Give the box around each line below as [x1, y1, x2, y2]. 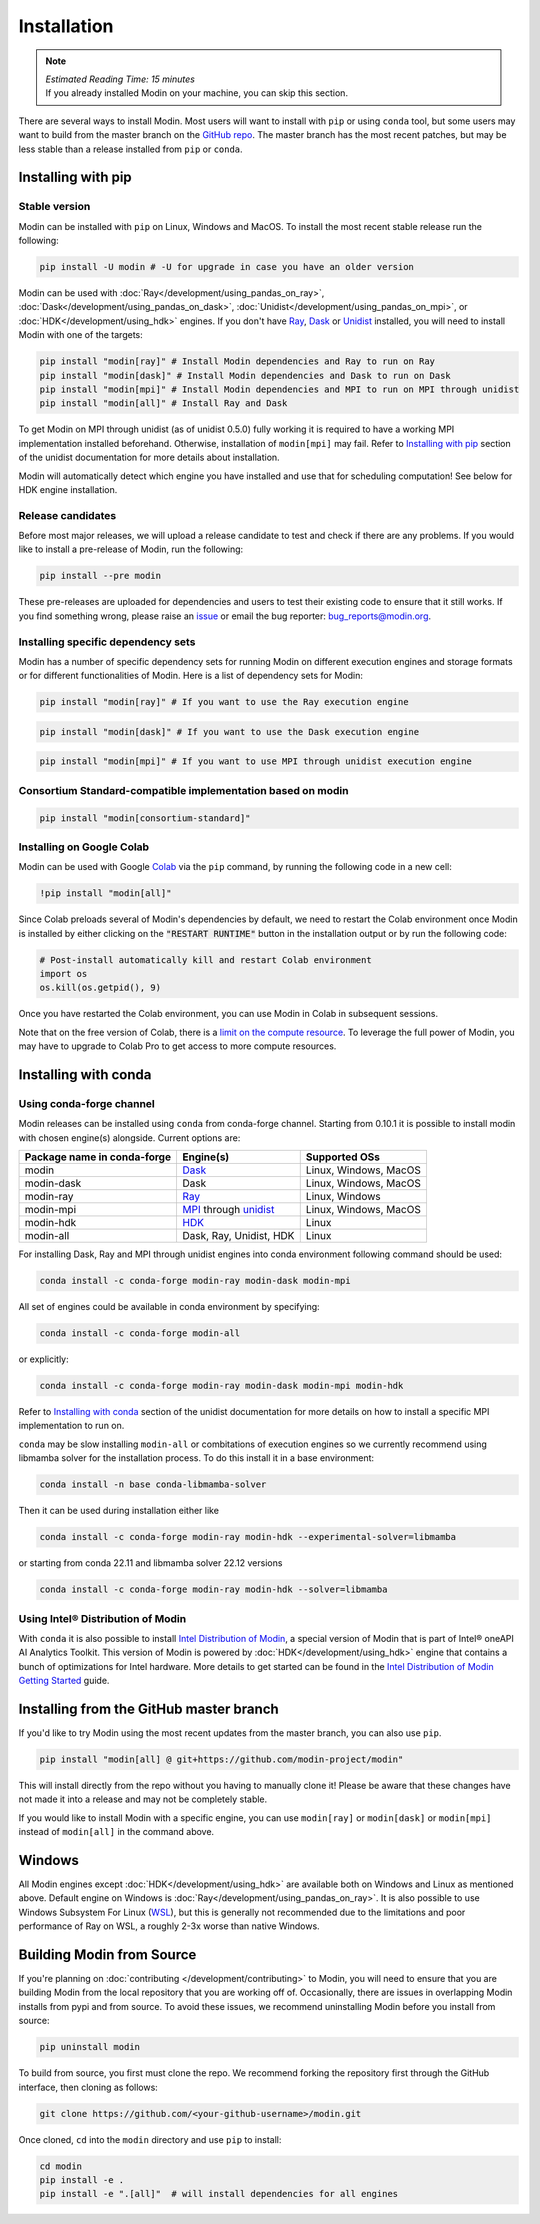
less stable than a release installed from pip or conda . [18, 143, 244, 155]
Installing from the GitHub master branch [18, 1700, 279, 1717]
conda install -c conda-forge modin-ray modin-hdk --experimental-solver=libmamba [39, 1531, 457, 1543]
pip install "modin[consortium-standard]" [39, 812, 251, 824]
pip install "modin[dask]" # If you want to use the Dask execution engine [39, 726, 420, 737]
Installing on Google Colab [18, 840, 150, 854]
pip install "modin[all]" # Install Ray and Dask [39, 398, 288, 409]
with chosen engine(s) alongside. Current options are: [18, 1131, 241, 1144]
